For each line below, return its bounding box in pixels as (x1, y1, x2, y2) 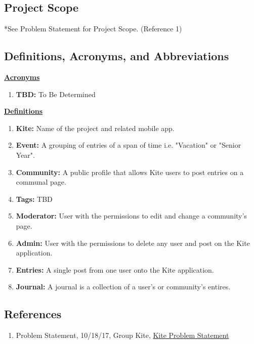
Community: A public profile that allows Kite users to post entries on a (16, 166, 244, 177)
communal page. (16, 177, 66, 187)
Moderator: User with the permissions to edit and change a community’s (16, 210, 247, 221)
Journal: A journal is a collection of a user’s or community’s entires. (16, 281, 231, 292)
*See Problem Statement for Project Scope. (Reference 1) (4, 23, 182, 34)
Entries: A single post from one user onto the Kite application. (16, 264, 214, 275)
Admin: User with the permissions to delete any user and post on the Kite (16, 237, 250, 248)
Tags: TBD (16, 193, 53, 204)
